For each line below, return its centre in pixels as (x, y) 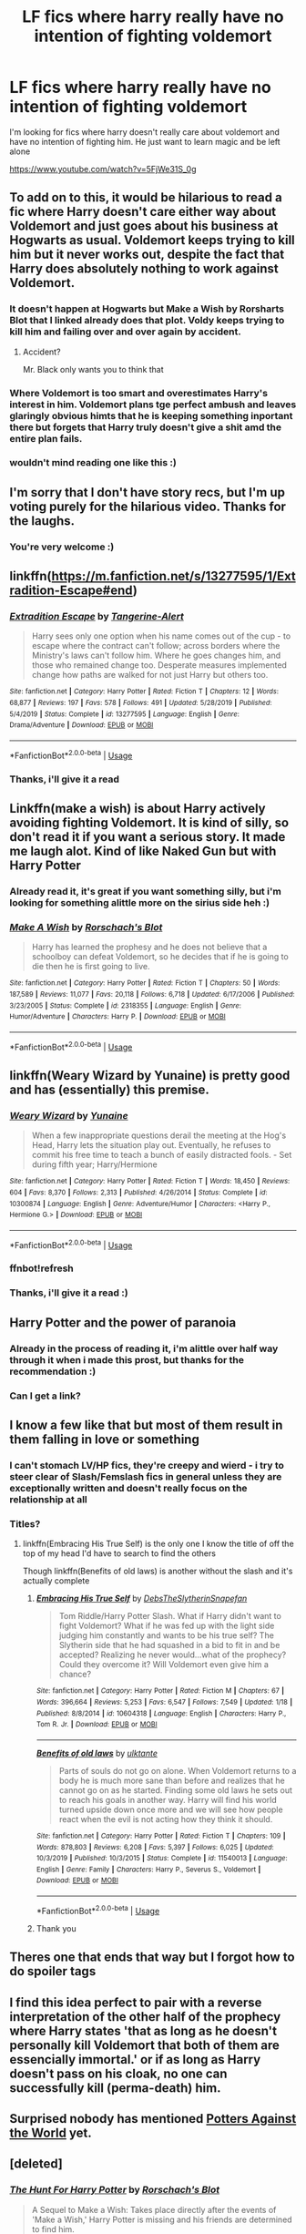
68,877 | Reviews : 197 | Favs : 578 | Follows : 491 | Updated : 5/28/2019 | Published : (141, 703)
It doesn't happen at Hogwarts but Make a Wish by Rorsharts (147, 309)
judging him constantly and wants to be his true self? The (167, 1635)
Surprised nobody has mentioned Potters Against (153, 2119)
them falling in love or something (105, 1440)
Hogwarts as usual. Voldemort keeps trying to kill (153, 240)
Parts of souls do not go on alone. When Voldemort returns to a (178, 1770)
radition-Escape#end (71, 591)
